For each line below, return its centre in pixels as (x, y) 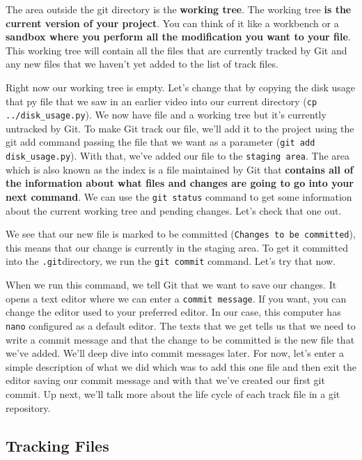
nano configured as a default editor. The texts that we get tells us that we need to (181, 325)
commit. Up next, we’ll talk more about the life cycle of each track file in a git (173, 394)
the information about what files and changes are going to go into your (180, 183)
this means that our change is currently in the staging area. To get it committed (177, 247)
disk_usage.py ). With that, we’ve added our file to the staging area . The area (178, 156)
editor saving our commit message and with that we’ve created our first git (165, 380)
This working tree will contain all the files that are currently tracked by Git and (176, 50)
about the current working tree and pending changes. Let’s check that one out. (174, 210)
